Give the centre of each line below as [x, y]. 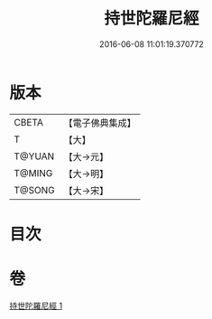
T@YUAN [34, 156]
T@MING [33, 173]
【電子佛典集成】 [100, 123]
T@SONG [35, 190]
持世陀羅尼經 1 [36, 305]
